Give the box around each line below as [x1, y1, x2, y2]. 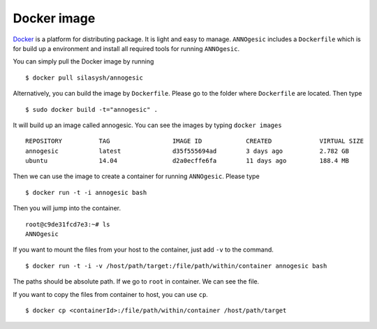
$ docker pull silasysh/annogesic [25, 73, 143, 82]
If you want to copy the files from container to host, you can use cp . [13, 290, 209, 298]
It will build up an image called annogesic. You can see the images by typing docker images [13, 121, 282, 129]
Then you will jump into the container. [13, 204, 121, 212]
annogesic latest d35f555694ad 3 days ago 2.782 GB [25, 147, 349, 155]
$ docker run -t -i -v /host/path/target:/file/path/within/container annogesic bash [25, 262, 327, 270]
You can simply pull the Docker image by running [13, 57, 154, 66]
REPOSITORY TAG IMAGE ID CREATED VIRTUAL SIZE [25, 137, 364, 145]
